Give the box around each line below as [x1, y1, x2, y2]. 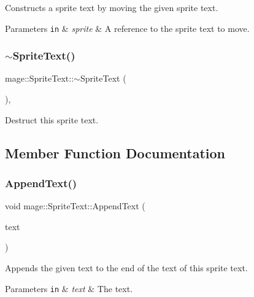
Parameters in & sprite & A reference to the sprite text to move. [5, 21, 250, 34]
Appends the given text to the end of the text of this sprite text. [5, 261, 248, 274]
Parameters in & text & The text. [5, 282, 133, 295]
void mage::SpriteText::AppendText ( [5, 199, 145, 212]
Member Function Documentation [5, 143, 226, 162]
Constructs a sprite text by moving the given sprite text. [5, 1, 218, 13]
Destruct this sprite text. [5, 113, 99, 126]
